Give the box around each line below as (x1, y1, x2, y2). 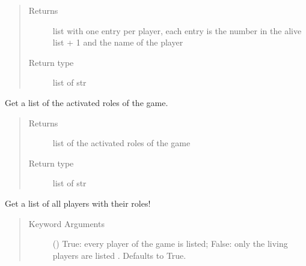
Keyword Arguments (28, 217, 105, 229)
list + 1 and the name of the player (52, 36, 183, 49)
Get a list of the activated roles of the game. (5, 96, 168, 108)
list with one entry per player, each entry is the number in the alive (52, 24, 302, 37)
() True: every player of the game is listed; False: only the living (52, 237, 288, 250)
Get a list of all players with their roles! (5, 197, 151, 209)
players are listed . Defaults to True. (52, 249, 186, 261)
